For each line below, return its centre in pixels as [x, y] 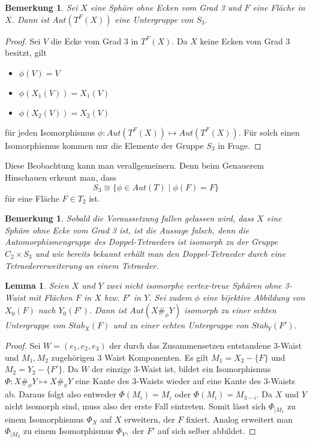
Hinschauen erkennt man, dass [61, 177]
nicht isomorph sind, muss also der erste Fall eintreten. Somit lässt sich [136, 406]
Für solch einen [272, 132]
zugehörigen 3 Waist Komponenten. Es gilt [130, 357]
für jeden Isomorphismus [50, 132]
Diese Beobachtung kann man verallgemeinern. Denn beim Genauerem [135, 165]
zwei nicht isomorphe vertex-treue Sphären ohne [194, 285]
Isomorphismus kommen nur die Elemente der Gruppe [104, 145]
